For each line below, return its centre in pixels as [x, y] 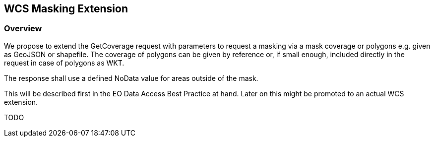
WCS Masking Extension [66, 9]
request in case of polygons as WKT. [64, 63]
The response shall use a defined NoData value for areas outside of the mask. [131, 78]
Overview [23, 29]
